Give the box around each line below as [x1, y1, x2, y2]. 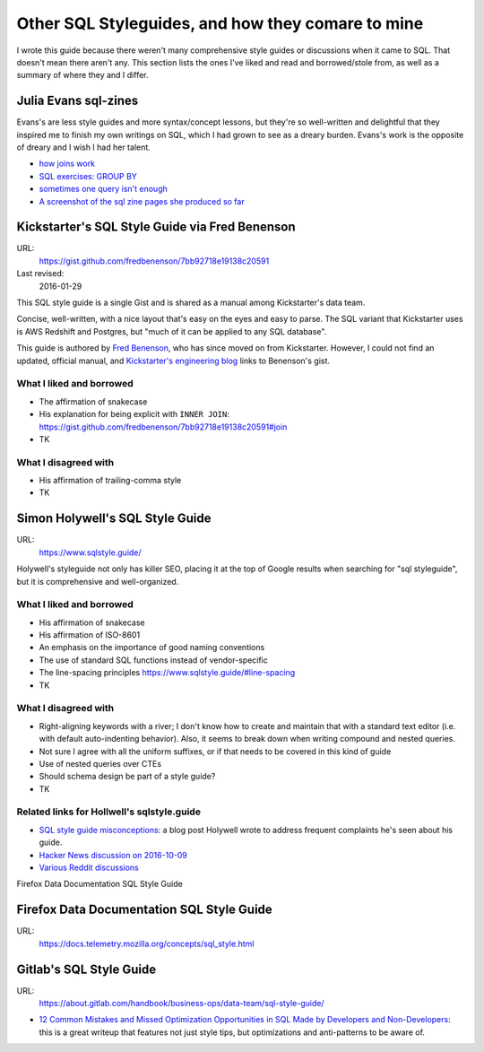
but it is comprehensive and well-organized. [16, 576, 179, 587]
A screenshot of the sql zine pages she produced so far [39, 196, 246, 206]
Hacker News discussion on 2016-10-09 [39, 849, 187, 860]
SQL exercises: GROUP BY [39, 170, 138, 181]
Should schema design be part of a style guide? [39, 771, 216, 782]
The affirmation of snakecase [39, 396, 148, 407]
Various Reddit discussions [39, 862, 139, 874]
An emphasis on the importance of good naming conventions [39, 642, 265, 653]
